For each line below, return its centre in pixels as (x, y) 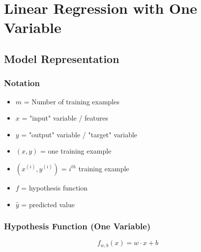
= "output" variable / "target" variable (79, 134)
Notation (22, 83)
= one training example (76, 151)
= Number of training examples (72, 101)
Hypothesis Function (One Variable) (77, 226)
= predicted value (48, 204)
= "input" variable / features (65, 118)
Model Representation (62, 58)
